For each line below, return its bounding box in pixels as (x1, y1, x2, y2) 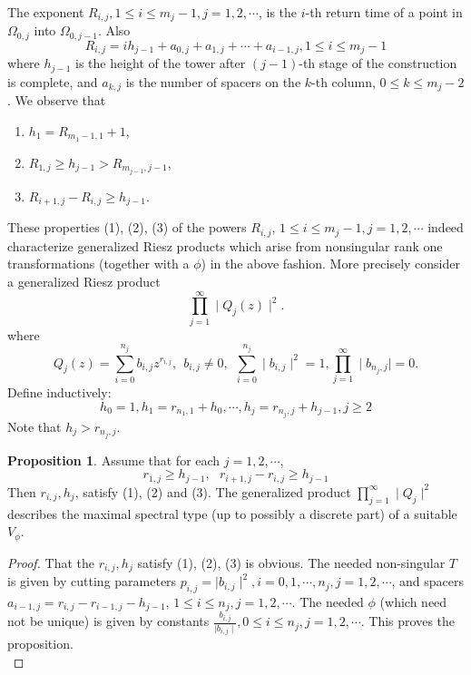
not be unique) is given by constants (7, 611, 210, 631)
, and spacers (391, 572, 465, 591)
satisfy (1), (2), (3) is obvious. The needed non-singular (137, 553, 446, 572)
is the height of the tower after (75, 54, 246, 73)
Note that (7, 416, 62, 435)
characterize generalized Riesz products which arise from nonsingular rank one (7, 236, 443, 255)
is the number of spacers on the (125, 72, 301, 91)
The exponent (7, 3, 84, 21)
